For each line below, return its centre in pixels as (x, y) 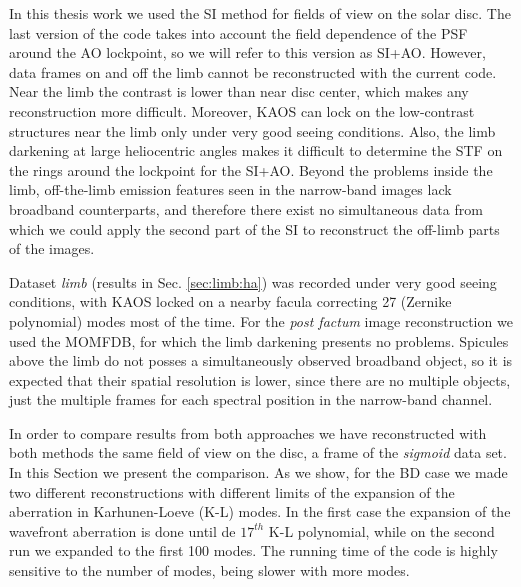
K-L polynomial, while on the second (381, 530)
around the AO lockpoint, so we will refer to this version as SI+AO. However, (247, 52)
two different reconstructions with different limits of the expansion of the (232, 491)
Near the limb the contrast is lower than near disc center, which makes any (239, 91)
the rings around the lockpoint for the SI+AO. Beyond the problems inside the (251, 169)
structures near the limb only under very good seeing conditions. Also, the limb (252, 130)
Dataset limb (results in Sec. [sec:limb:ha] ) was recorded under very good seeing (253, 281)
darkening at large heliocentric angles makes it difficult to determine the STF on (256, 150)
